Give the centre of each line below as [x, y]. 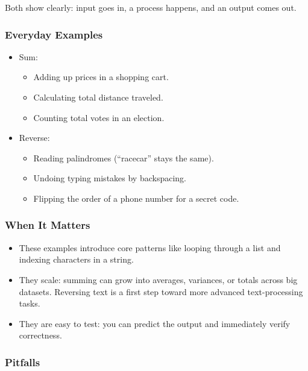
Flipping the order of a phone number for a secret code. [136, 198]
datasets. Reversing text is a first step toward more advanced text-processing [161, 291]
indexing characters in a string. [76, 259]
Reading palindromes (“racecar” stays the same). [124, 157]
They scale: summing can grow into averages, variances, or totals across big [158, 279]
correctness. [40, 335]
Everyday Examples [54, 34]
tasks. [30, 303]
